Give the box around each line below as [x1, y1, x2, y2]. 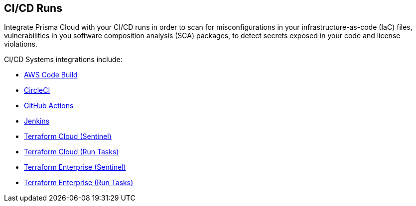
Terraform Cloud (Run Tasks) [24, 147, 119, 156]
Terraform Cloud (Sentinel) [24, 132, 112, 141]
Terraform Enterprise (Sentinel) [24, 163, 126, 172]
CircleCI [24, 86, 50, 95]
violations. [4, 40, 37, 49]
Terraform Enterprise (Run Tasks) [24, 178, 134, 187]
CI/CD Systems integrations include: [4, 55, 123, 64]
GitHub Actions [24, 101, 74, 110]
